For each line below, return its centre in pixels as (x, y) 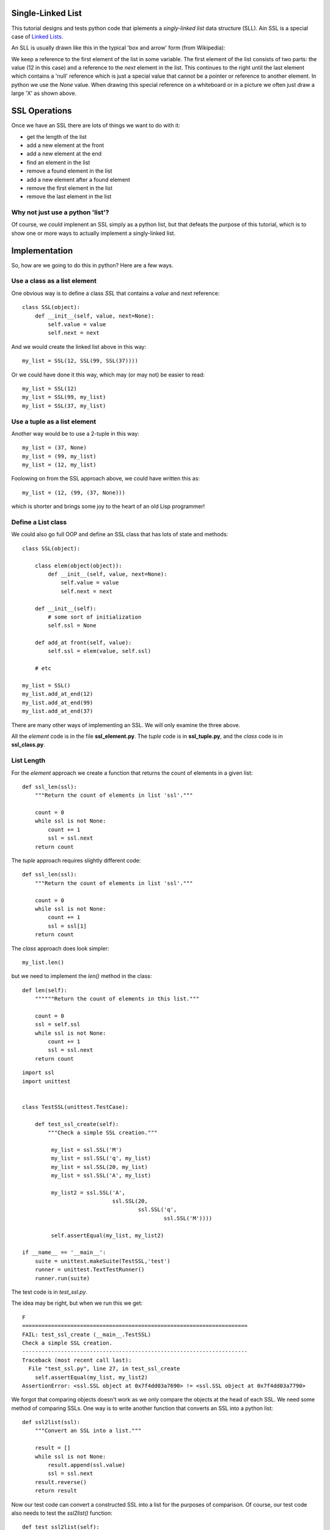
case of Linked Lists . (37, 36)
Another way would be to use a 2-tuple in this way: (75, 433)
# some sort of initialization (95, 617)
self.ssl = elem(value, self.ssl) (100, 651)
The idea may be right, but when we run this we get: (77, 1303)
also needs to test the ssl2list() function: (62, 1513)
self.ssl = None (72, 625)
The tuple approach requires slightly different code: (76, 860)
